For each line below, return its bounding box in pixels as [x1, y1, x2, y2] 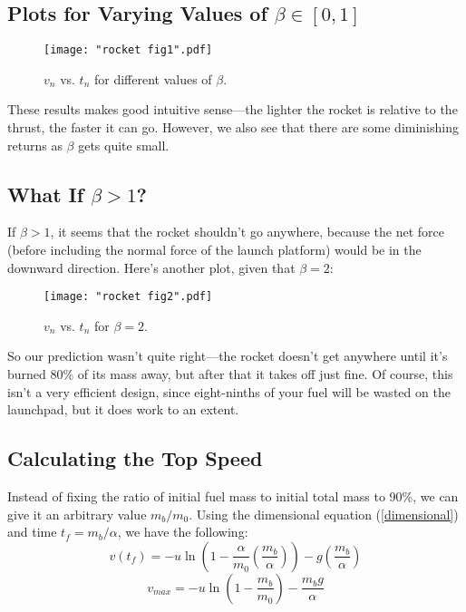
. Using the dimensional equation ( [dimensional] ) [189, 504, 459, 523]
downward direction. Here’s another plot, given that [7, 257, 296, 277]
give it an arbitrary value [7, 504, 147, 523]
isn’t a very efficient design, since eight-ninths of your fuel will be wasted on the [7, 382, 451, 401]
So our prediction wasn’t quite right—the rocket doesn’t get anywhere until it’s [7, 346, 448, 365]
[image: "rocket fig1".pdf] [44, 44, 213, 57]
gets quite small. [78, 135, 170, 154]
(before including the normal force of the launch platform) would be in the [7, 240, 422, 259]
